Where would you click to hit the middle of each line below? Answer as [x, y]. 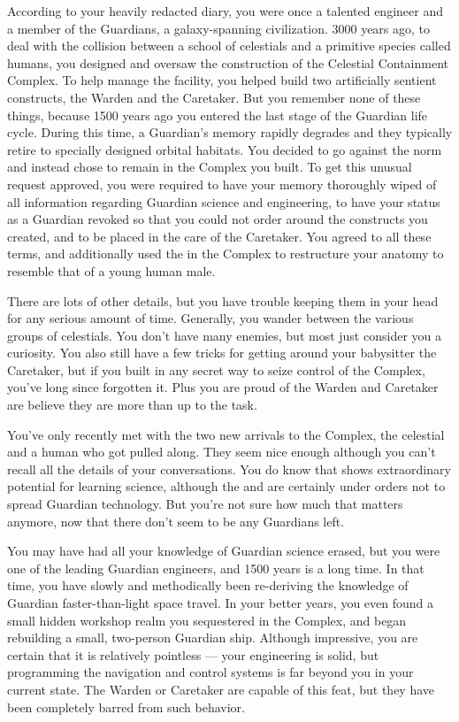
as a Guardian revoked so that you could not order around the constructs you [218, 219]
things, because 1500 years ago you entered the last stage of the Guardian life [218, 115]
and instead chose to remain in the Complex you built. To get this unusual [210, 167]
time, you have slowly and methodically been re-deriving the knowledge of [208, 585]
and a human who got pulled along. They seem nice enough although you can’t [222, 452]
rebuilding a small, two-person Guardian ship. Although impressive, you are [213, 638]
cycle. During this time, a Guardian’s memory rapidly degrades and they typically [230, 132]
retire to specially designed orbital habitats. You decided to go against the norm [225, 149]
